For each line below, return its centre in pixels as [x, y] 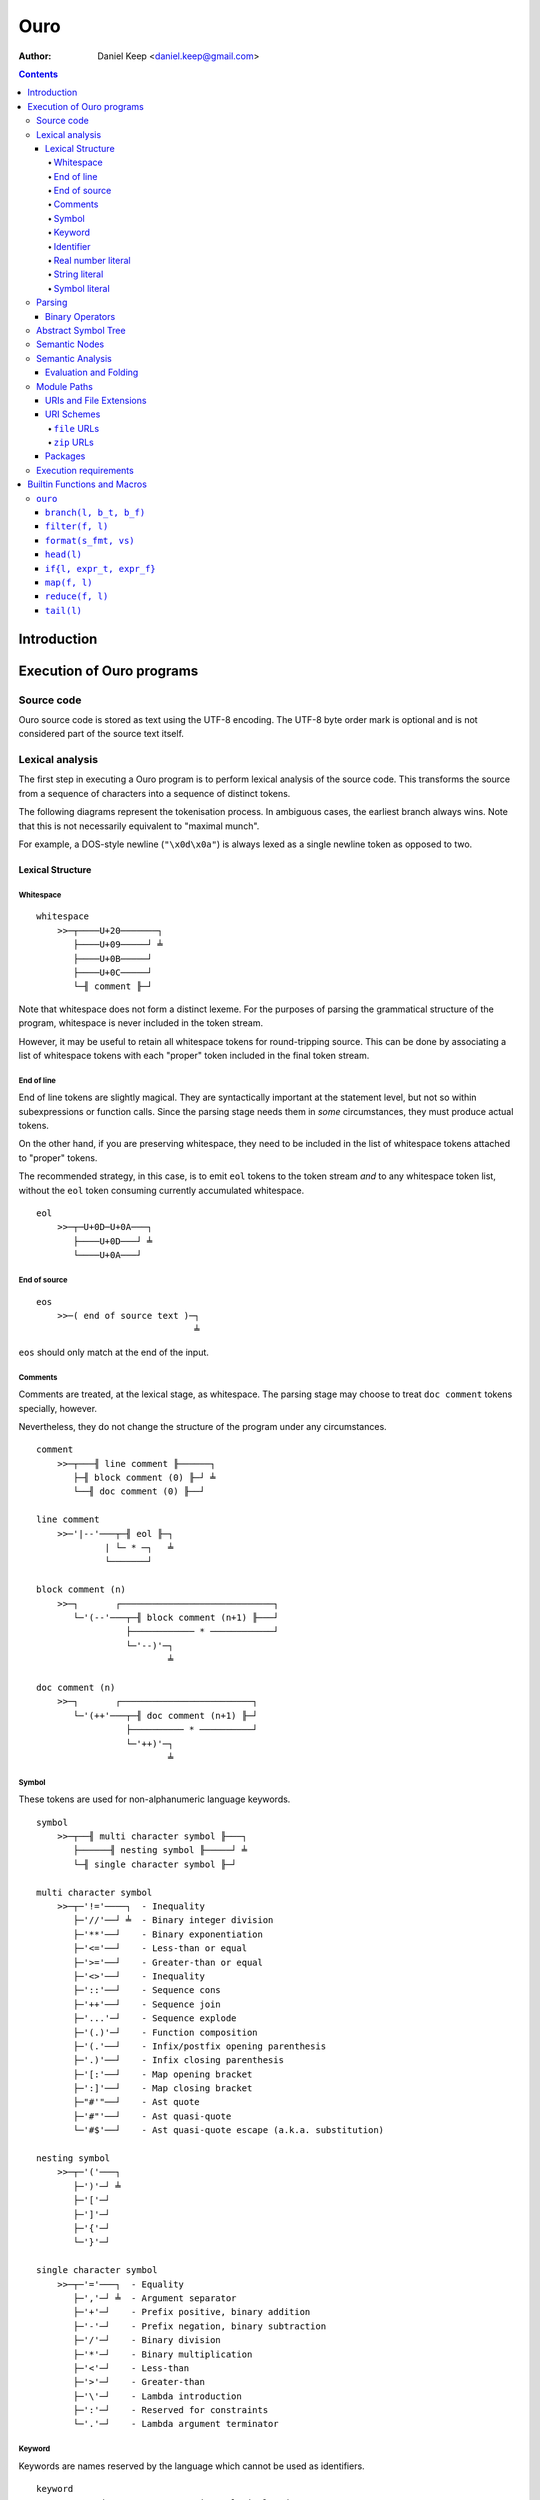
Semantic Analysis [74, 358]
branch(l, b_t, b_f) [95, 513]
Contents [38, 74]
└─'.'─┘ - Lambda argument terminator [176, 2424]
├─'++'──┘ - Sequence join [147, 2004]
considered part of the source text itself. [101, 734]
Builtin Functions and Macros [87, 484]
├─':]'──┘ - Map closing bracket [163, 2088]
